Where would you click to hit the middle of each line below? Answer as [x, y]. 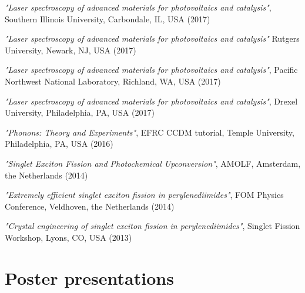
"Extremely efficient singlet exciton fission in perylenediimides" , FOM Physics [144, 195]
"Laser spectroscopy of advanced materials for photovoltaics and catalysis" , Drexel [151, 101]
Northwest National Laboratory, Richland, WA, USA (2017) [113, 81]
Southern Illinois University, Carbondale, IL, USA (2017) [108, 18]
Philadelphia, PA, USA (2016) [59, 144]
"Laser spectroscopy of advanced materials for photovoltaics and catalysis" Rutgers [152, 38]
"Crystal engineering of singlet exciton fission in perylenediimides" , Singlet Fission [152, 226]
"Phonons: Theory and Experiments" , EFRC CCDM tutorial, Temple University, [150, 132]
